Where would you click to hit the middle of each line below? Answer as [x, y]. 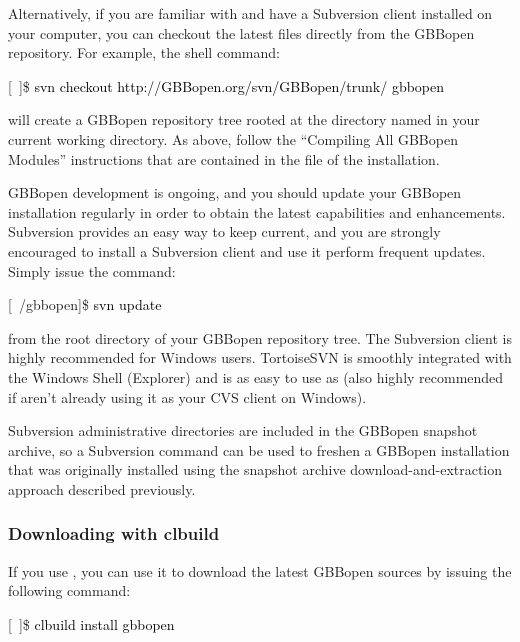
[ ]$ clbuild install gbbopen [91, 623]
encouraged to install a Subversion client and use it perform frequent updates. [247, 250]
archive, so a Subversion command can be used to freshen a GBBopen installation [259, 449]
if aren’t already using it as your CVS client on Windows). [187, 396]
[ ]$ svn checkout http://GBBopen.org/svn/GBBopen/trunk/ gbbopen [226, 85]
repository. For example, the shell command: [144, 52]
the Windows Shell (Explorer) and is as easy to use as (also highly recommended [256, 376]
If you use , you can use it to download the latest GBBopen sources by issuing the [260, 570]
